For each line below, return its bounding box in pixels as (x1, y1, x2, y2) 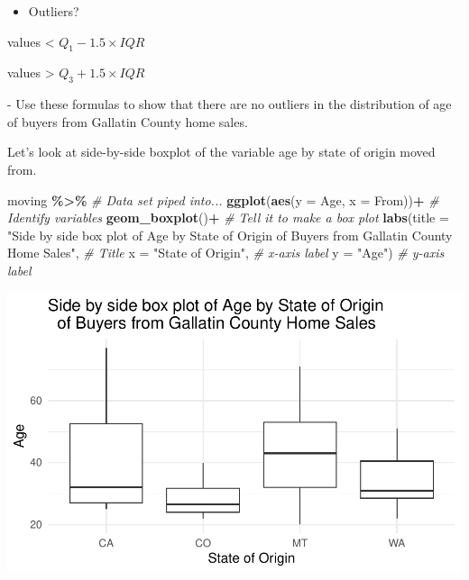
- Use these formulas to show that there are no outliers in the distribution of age (7, 95, 452, 113)
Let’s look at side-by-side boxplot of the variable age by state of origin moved (7, 142, 436, 161)
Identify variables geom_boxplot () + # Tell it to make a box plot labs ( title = (7, 208, 449, 227)
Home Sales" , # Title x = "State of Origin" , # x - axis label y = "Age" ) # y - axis (7, 243, 445, 262)
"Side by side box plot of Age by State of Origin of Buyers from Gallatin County (7, 225, 453, 244)
